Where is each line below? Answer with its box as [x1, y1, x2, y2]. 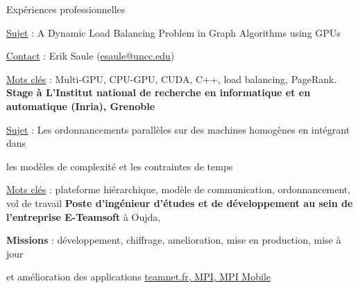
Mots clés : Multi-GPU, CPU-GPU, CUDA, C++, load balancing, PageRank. [6, 71, 337, 86]
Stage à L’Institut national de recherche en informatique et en [6, 85, 311, 100]
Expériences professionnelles [6, 2, 126, 16]
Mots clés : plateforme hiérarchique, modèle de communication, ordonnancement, [6, 182, 351, 197]
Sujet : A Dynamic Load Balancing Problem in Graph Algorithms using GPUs [6, 25, 341, 39]
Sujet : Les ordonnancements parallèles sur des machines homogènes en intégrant [6, 122, 350, 136]
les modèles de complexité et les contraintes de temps [6, 159, 233, 173]
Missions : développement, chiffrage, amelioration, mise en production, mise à [6, 233, 341, 247]
